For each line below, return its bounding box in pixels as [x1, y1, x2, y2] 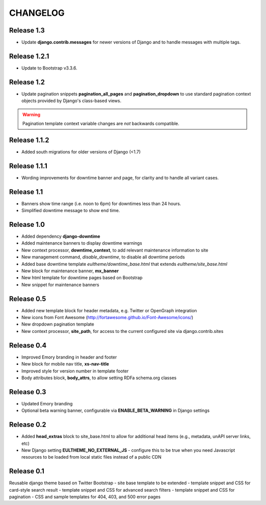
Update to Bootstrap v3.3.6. [21, 65, 77, 71]
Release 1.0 [9, 220, 45, 229]
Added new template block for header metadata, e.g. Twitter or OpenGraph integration [21, 307, 197, 313]
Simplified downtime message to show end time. [21, 208, 120, 214]
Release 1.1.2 [9, 136, 49, 144]
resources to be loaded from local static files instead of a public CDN [21, 454, 162, 460]
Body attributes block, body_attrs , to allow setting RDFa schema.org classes [21, 375, 177, 381]
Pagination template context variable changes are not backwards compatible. [22, 121, 180, 127]
